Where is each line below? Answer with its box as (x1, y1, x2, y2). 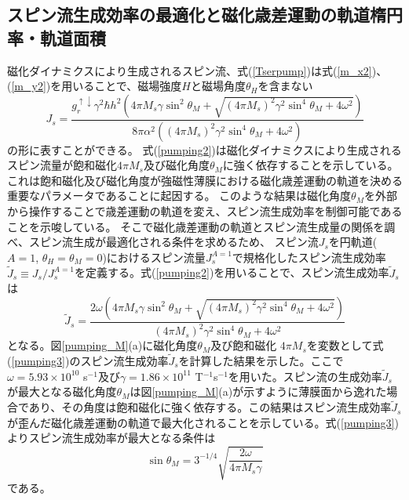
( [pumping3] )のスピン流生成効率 (7, 353, 169, 368)
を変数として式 (306, 337, 384, 353)
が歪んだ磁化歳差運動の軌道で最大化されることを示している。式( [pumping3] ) (7, 414, 399, 430)
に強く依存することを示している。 (222, 157, 399, 173)
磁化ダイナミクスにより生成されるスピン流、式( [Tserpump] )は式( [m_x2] (7, 62, 372, 78)
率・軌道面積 (7, 25, 106, 49)
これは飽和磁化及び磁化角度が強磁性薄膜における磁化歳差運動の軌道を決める (7, 172, 403, 188)
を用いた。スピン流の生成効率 (228, 368, 382, 384)
